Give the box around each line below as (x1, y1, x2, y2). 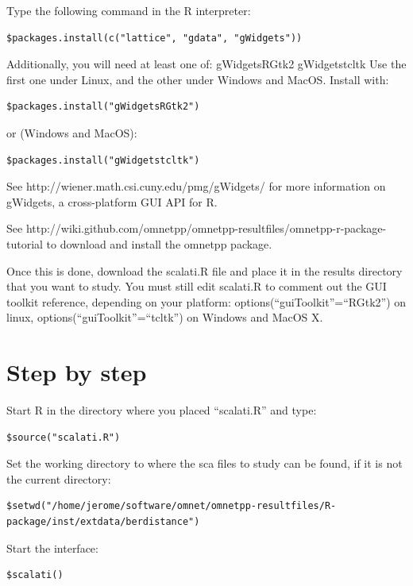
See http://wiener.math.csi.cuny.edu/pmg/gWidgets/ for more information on (6, 178, 386, 195)
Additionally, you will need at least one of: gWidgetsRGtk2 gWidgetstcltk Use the (6, 56, 407, 72)
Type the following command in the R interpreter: (6, 2, 251, 18)
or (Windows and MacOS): (6, 124, 137, 141)
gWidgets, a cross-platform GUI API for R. (6, 193, 218, 210)
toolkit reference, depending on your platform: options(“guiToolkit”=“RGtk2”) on (6, 293, 407, 310)
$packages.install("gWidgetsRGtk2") (6, 101, 200, 113)
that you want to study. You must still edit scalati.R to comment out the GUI (6, 278, 387, 295)
